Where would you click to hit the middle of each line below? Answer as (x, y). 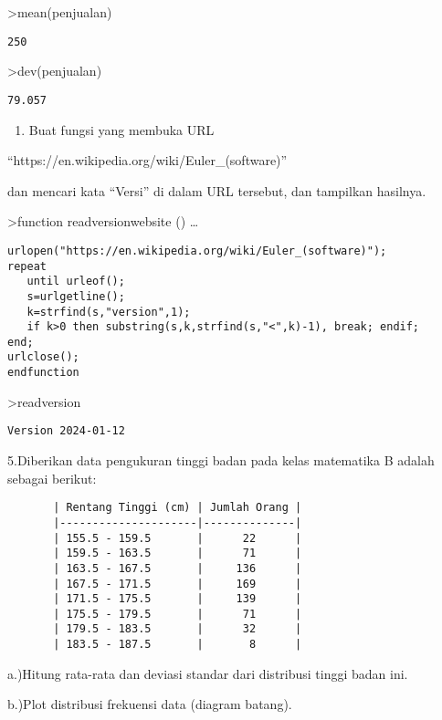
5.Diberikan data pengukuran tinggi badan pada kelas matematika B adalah (221, 460)
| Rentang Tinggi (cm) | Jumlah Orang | (178, 508)
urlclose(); (43, 357)
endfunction (43, 373)
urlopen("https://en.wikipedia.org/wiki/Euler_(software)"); (197, 250)
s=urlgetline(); (76, 296)
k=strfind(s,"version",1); (109, 312)
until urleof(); (76, 282)
